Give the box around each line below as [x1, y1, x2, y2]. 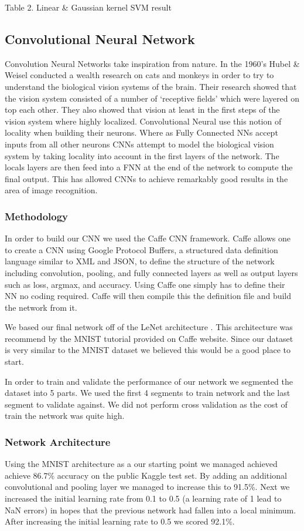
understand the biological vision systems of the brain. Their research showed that [5, 80, 297, 92]
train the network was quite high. [5, 409, 125, 422]
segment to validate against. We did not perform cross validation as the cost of [5, 398, 288, 410]
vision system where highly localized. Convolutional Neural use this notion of [5, 115, 282, 127]
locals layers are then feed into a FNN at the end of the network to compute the [5, 161, 293, 173]
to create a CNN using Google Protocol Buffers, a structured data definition [5, 243, 278, 256]
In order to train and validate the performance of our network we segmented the [5, 375, 293, 387]
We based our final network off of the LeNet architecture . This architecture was [5, 321, 293, 333]
